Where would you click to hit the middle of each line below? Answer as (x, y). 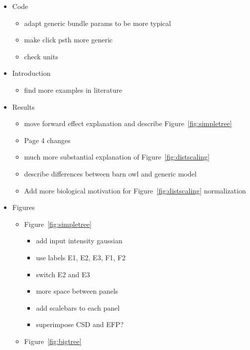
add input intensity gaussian (79, 241)
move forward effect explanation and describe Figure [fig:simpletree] (128, 123)
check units (41, 56)
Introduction (31, 73)
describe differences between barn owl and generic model (110, 173)
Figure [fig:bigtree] (53, 341)
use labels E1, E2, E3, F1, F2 (81, 257)
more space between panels (77, 291)
